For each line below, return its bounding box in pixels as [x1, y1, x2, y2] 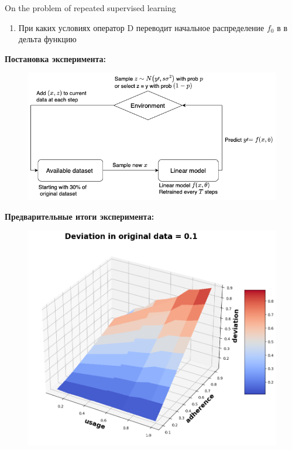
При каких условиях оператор [18, 21, 125, 33]
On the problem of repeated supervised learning [5, 2, 176, 13]
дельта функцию [18, 33, 77, 45]
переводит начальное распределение [136, 21, 264, 33]
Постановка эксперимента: [5, 52, 107, 64]
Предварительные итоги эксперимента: [5, 210, 154, 222]
